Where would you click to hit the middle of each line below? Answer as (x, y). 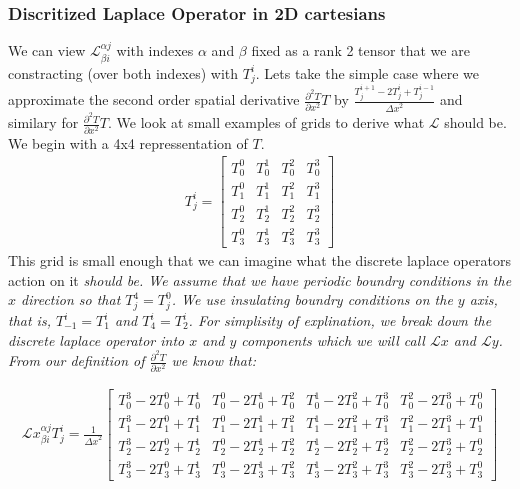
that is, (29, 320)
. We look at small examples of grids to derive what (266, 122)
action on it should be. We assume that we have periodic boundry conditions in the (260, 279)
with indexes (155, 50)
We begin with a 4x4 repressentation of (128, 142)
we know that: (213, 360)
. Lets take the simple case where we (367, 72)
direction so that (71, 299)
